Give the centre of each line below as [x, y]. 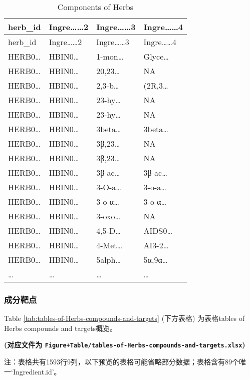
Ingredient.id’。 [37, 371]
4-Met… [109, 245]
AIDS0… [158, 231]
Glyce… [156, 56]
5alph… [109, 260]
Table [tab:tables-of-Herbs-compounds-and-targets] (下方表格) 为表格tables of [124, 318]
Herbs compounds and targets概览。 [61, 328]
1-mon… [110, 56]
